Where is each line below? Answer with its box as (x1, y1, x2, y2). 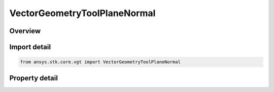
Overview (9, 27, 41, 35)
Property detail (9, 73, 58, 82)
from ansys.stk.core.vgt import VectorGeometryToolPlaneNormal (20, 59, 181, 65)
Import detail (9, 43, 51, 51)
